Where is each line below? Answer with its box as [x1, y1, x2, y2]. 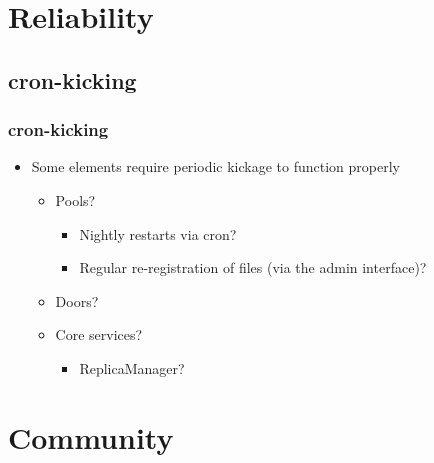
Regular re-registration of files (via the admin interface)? [79, 257, 427, 278]
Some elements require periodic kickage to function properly [31, 156, 400, 177]
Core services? [55, 324, 143, 345]
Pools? [55, 189, 96, 210]
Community [8, 416, 174, 457]
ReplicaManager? [79, 357, 185, 378]
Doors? [55, 290, 99, 311]
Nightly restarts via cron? [79, 223, 237, 244]
